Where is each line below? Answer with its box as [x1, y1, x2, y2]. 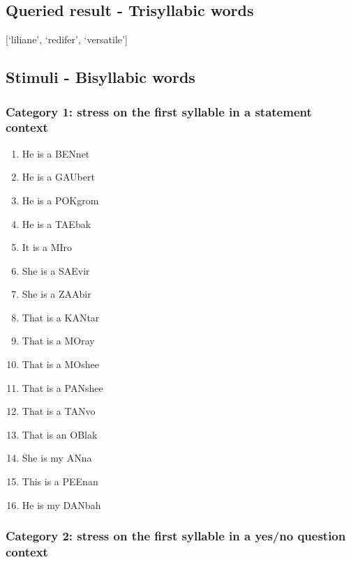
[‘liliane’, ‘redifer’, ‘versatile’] [6, 32, 128, 47]
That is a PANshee [22, 380, 103, 395]
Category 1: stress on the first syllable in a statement [6, 102, 312, 120]
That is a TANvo [22, 404, 96, 418]
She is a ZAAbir [22, 287, 91, 301]
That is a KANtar [22, 310, 100, 324]
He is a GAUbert [22, 169, 95, 184]
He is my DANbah [22, 497, 101, 512]
